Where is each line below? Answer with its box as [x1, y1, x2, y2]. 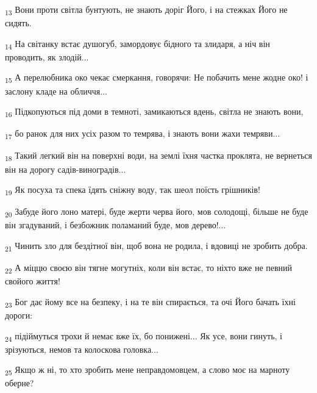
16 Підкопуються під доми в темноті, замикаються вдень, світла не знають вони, [5, 105, 304, 119]
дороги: [5, 308, 33, 321]
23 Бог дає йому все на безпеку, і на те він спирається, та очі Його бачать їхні [5, 295, 296, 309]
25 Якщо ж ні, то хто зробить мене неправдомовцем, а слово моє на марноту [5, 363, 290, 378]
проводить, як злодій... [5, 50, 89, 63]
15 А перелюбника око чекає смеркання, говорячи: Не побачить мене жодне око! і [5, 71, 308, 85]
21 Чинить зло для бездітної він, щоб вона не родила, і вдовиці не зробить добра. [5, 239, 308, 253]
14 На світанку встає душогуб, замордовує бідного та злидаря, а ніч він [5, 37, 270, 51]
